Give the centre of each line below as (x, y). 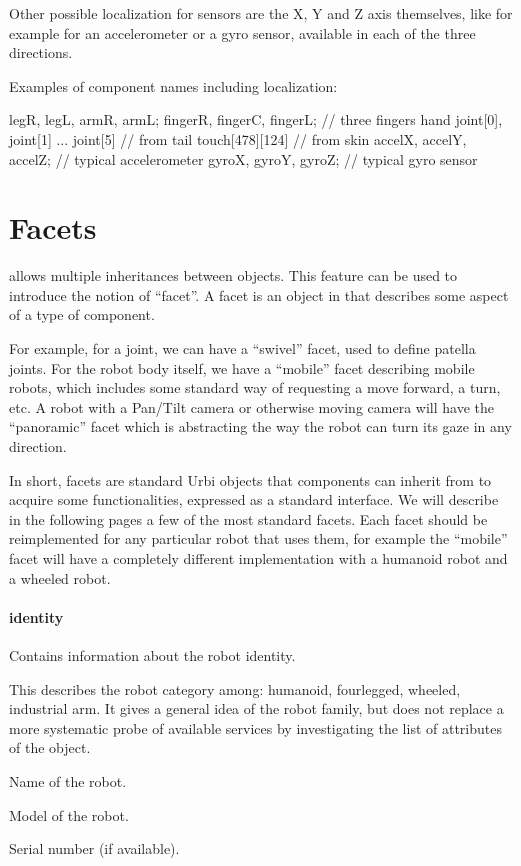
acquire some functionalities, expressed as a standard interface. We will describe (254, 499)
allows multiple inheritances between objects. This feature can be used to (233, 275)
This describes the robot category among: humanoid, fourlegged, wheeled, (235, 688)
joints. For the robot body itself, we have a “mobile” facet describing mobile (242, 367)
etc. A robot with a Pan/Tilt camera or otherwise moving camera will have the (251, 406)
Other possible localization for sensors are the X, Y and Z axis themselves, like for (261, 13)
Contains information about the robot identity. (152, 654)
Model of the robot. (69, 814)
